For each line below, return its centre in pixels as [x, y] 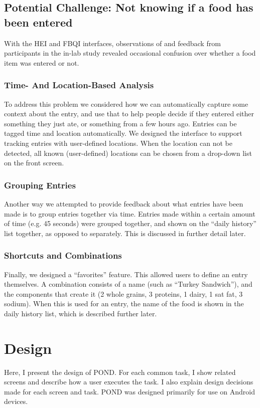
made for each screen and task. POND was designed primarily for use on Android [129, 391]
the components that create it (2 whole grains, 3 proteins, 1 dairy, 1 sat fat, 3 [123, 293]
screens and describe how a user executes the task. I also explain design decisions [129, 382]
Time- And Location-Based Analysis [79, 85]
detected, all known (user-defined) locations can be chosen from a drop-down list [128, 153]
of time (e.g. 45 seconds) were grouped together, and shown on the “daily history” [130, 223]
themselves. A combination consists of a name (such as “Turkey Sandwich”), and [128, 284]
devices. [16, 401]
